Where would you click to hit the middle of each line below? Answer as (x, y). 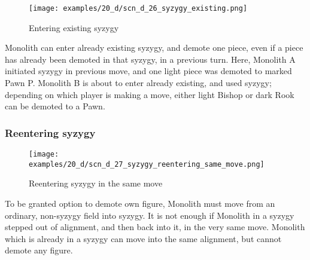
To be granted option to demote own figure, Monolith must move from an (140, 203)
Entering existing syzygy (74, 27)
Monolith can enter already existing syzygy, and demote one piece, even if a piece (154, 48)
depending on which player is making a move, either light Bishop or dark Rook (150, 94)
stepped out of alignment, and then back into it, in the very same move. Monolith (155, 227)
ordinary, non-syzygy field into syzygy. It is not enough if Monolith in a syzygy (150, 215)
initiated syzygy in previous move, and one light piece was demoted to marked (148, 71)
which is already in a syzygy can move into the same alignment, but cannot (143, 238)
